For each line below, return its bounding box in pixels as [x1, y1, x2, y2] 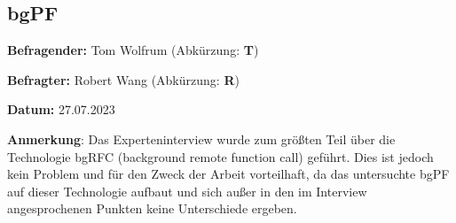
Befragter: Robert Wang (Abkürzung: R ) [7, 70, 240, 88]
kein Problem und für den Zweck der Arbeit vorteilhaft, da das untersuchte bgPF [7, 165, 450, 183]
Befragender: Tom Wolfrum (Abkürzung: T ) [7, 41, 259, 59]
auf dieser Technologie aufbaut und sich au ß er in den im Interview [7, 181, 367, 200]
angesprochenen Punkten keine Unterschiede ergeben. [7, 199, 297, 218]
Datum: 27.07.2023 [7, 100, 115, 119]
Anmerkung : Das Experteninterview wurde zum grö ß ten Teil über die [7, 129, 396, 148]
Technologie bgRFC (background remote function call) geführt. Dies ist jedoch [7, 147, 434, 165]
